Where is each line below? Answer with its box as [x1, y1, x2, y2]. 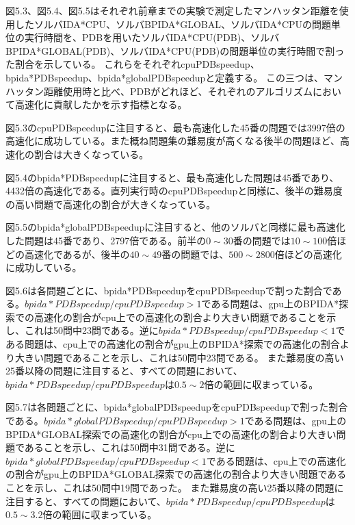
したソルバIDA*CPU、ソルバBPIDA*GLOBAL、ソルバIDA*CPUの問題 [14, 16, 332, 31]
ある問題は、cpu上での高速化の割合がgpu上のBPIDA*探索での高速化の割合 [5, 337, 340, 351]
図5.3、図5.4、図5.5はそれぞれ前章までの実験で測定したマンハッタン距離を [5, 3, 339, 17]
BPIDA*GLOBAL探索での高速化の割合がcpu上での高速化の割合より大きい [5, 426, 337, 441]
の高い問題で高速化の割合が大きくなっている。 [5, 196, 216, 211]
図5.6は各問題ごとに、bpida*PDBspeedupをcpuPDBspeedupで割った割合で [5, 283, 332, 297]
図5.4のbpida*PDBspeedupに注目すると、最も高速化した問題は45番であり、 [5, 170, 339, 184]
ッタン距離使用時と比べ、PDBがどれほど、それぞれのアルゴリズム [14, 84, 313, 98]
